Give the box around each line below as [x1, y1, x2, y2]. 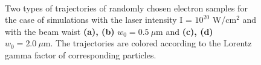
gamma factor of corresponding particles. [5, 48, 156, 61]
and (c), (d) [166, 25, 213, 37]
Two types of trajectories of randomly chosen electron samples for [5, 1, 248, 14]
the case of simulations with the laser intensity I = [5, 13, 192, 26]
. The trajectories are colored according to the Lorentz [50, 37, 252, 49]
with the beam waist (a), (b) [5, 25, 115, 37]
